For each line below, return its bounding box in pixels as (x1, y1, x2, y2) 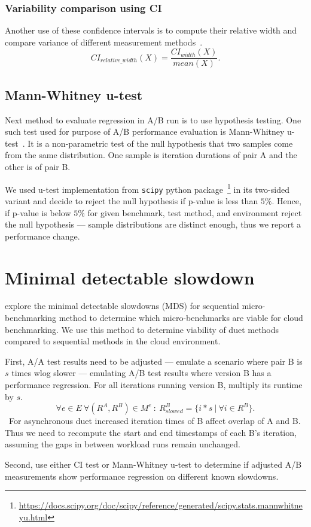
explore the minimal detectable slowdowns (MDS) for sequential (5, 299, 239, 312)
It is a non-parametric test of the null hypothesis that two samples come (28, 137, 293, 149)
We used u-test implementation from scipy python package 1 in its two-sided (5, 181, 289, 195)
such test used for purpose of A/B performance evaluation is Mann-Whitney (5, 125, 285, 138)
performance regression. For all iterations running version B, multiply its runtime (5, 378, 303, 391)
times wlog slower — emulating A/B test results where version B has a (11, 367, 272, 379)
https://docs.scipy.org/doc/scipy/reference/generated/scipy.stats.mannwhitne (19, 499, 303, 511)
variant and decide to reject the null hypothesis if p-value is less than (5, 194, 258, 207)
